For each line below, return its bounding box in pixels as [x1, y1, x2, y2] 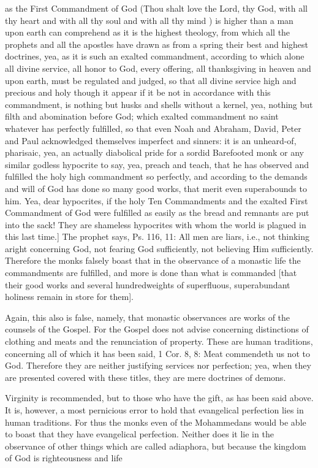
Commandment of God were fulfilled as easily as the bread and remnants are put [5, 206, 309, 219]
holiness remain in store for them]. [5, 290, 134, 303]
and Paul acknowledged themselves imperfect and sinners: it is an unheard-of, [5, 134, 297, 147]
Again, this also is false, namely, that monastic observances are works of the [5, 310, 290, 323]
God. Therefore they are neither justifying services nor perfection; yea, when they [5, 359, 311, 372]
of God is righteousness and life [5, 451, 123, 464]
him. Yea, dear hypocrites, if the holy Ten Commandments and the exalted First [5, 194, 308, 207]
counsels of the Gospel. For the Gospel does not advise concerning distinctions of [5, 323, 309, 336]
